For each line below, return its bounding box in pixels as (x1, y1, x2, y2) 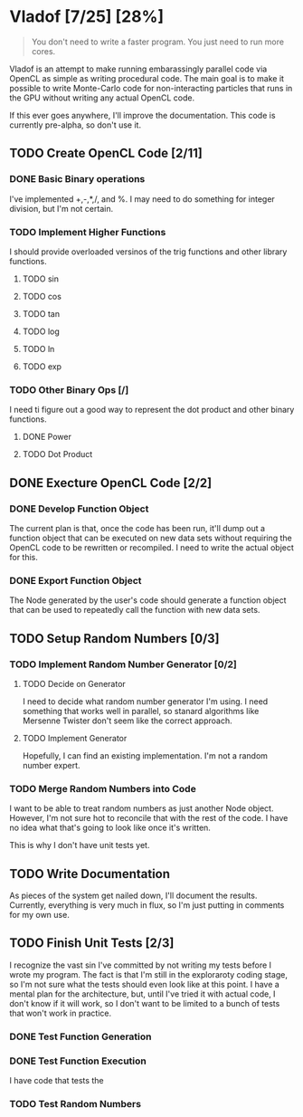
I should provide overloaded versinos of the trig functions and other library (9, 246, 288, 257)
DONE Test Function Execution (9, 1055, 147, 1067)
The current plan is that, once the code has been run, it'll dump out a (9, 522, 265, 533)
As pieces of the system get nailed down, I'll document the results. (9, 890, 258, 901)
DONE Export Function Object (9, 574, 142, 587)
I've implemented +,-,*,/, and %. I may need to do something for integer (9, 193, 276, 205)
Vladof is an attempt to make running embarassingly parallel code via (9, 63, 268, 74)
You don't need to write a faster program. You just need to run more (31, 36, 285, 47)
